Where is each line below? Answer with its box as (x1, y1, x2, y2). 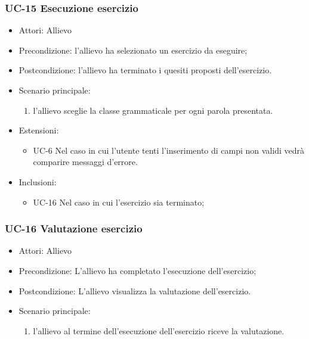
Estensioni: (18, 124, 59, 136)
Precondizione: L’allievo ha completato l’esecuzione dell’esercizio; (18, 264, 257, 276)
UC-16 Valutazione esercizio (5, 221, 143, 236)
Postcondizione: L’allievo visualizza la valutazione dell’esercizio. (18, 284, 251, 297)
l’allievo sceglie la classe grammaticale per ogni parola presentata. (33, 104, 273, 116)
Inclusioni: (18, 175, 57, 188)
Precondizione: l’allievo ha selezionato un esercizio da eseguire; (18, 43, 248, 56)
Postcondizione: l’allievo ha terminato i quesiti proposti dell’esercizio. (18, 64, 272, 76)
